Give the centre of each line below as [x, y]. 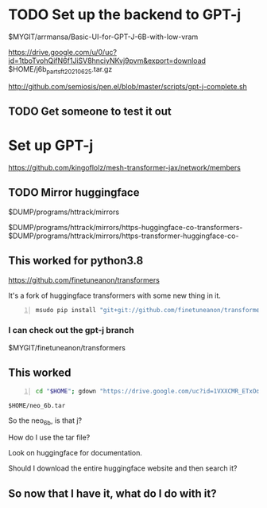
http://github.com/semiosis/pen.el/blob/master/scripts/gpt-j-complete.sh [128, 86]
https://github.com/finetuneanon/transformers [84, 279]
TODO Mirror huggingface [74, 193]
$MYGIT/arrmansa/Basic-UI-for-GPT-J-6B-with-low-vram [103, 37]
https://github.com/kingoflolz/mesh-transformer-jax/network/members [124, 168]
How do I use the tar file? [49, 438]
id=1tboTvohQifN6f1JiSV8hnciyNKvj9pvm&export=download [107, 61]
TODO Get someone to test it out [90, 112]
